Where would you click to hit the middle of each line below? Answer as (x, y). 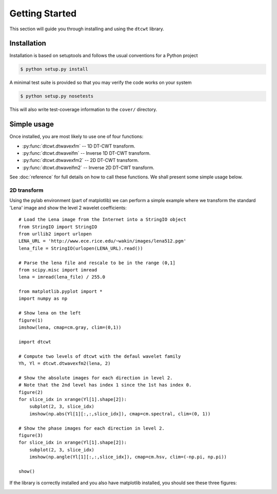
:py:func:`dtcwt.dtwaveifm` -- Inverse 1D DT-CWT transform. (86, 153)
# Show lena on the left (50, 313)
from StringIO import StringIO (58, 227)
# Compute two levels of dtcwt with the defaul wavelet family (100, 356)
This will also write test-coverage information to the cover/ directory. (83, 109)
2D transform (26, 190)
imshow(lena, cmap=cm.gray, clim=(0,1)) (70, 327)
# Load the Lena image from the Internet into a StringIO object (103, 219)
